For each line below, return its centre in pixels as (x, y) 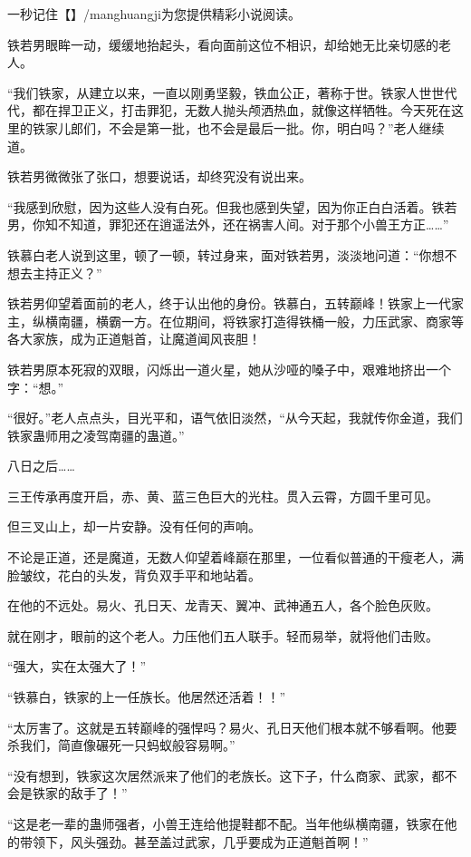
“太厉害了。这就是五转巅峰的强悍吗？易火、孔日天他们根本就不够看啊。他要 (232, 727)
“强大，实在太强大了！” (77, 666)
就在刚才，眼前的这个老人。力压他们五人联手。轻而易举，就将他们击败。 (223, 635)
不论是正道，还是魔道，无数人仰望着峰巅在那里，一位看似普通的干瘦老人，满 (235, 557)
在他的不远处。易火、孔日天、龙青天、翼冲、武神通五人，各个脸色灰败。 (223, 605)
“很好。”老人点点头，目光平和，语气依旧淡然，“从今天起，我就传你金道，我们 (235, 418)
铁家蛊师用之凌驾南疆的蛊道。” (96, 435)
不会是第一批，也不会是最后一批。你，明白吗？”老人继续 (276, 127)
